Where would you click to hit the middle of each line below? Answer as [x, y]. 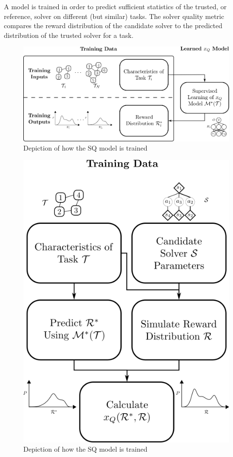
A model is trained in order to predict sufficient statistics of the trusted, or [115, 6]
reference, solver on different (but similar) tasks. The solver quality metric [114, 16]
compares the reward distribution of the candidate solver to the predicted [113, 25]
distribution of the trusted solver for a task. [69, 35]
